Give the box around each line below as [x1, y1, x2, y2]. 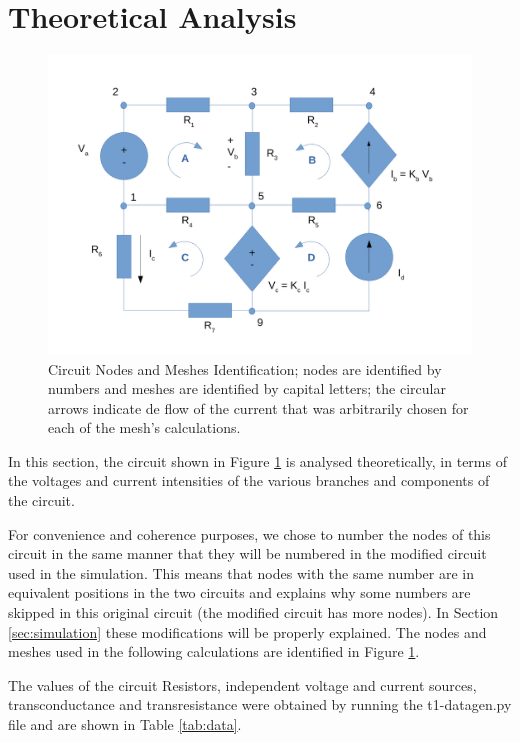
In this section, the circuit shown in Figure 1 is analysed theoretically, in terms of [8, 450, 507, 471]
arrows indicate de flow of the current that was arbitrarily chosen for [48, 397, 469, 418]
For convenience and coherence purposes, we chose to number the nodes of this [8, 523, 491, 544]
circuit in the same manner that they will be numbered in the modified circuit [8, 543, 487, 564]
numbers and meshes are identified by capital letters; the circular [48, 378, 446, 399]
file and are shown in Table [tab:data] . [8, 714, 242, 734]
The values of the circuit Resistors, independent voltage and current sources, [8, 674, 477, 695]
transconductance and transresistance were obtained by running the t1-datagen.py [8, 694, 512, 715]
